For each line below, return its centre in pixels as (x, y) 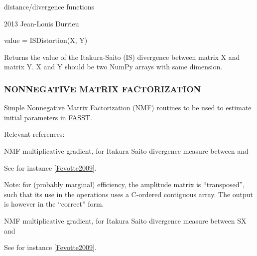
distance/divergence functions (49, 6)
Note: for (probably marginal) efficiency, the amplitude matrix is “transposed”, (125, 184)
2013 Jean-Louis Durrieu (42, 23)
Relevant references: (34, 134)
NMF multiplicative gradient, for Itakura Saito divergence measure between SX (125, 220)
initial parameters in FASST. (48, 117)
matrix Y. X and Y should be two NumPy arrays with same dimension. (113, 67)
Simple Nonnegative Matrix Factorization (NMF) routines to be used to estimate (128, 108)
